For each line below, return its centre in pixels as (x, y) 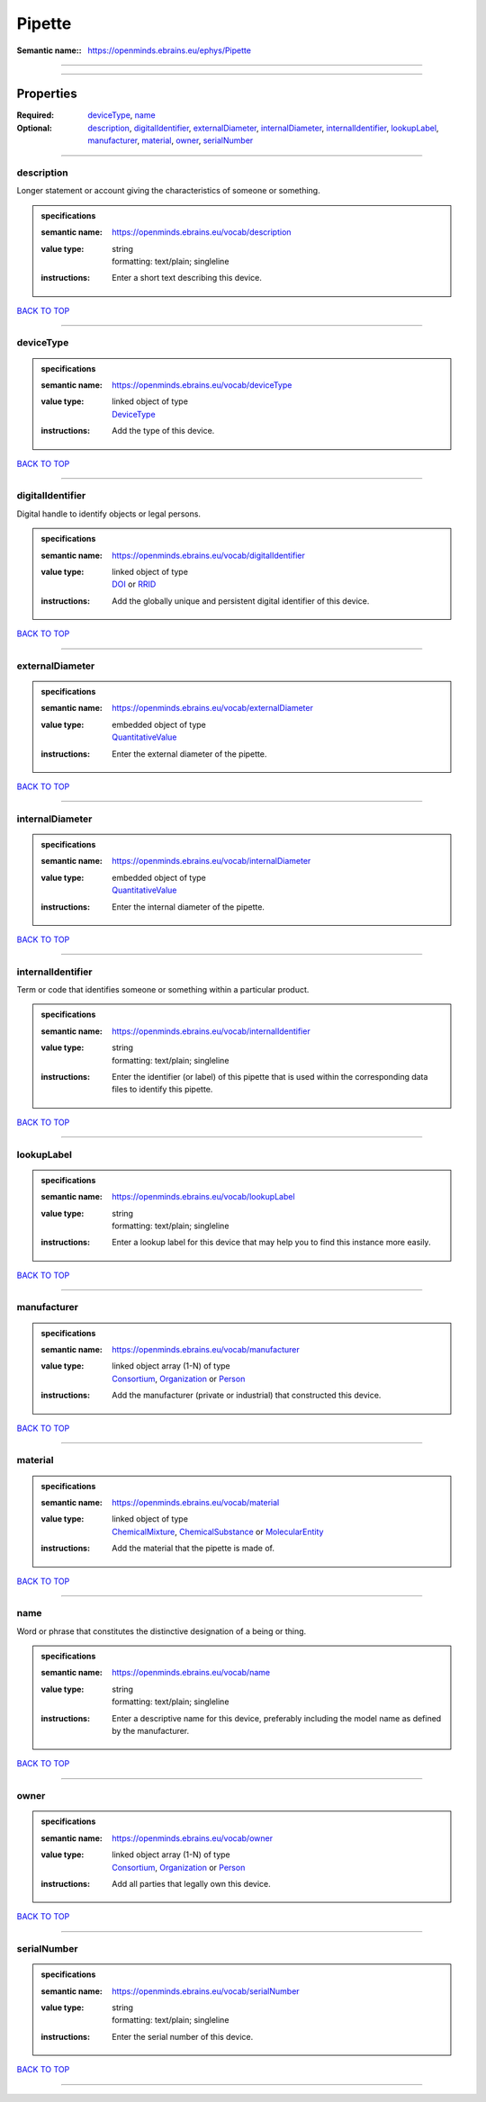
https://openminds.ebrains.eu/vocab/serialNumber (206, 1991)
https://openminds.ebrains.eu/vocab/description (202, 232)
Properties (47, 94)
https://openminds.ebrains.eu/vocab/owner (193, 1838)
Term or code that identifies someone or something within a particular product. (163, 990)
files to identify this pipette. (162, 1090)
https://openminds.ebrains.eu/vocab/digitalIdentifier (208, 555)
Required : (35, 115)
